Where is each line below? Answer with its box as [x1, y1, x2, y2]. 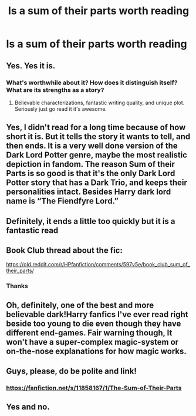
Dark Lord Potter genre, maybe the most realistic [6, 150, 188, 160]
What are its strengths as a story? [6, 85, 104, 94]
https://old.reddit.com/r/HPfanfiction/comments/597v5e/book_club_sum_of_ [6, 261, 190, 268]
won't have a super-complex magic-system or [6, 337, 179, 347]
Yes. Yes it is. [6, 61, 56, 71]
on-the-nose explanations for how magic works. [6, 346, 187, 356]
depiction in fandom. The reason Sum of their [6, 159, 175, 169]
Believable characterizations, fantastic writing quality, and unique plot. [14, 99, 185, 106]
